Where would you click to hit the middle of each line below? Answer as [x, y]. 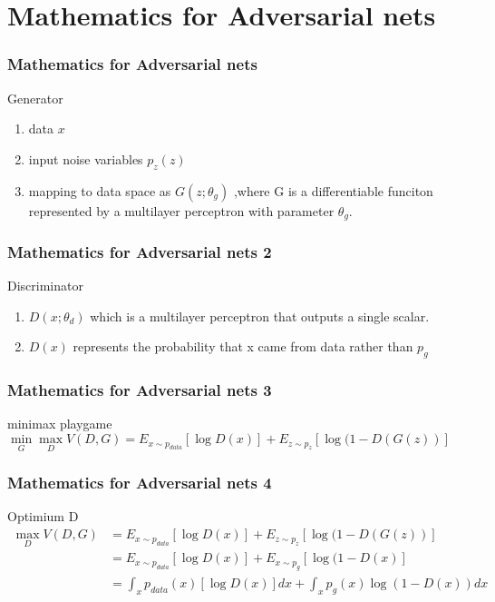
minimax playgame [60, 424]
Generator [35, 98]
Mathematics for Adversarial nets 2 [140, 251]
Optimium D [43, 516]
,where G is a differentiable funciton [333, 190]
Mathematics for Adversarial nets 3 [140, 390]
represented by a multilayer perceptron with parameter [181, 210]
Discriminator [45, 286]
